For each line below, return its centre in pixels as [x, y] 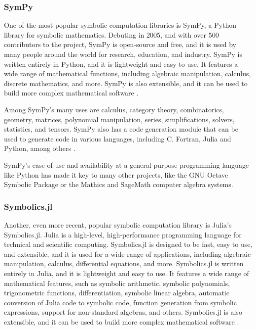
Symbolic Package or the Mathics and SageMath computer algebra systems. [119, 184]
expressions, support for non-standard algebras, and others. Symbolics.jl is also [123, 312]
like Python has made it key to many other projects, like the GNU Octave [116, 174]
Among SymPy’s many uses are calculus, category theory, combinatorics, [114, 109]
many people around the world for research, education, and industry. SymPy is [123, 54]
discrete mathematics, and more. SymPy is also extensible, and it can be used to [126, 83]
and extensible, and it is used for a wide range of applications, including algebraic [128, 254]
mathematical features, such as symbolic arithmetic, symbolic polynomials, [117, 283]
